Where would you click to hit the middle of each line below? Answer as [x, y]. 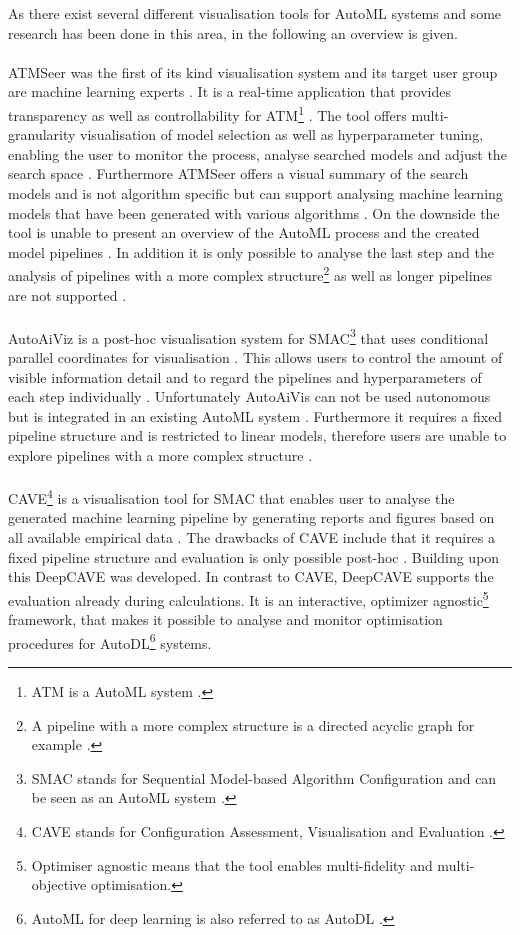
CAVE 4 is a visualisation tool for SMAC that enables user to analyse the [231, 496]
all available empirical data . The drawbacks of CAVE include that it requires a [252, 537]
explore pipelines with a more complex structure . [160, 455]
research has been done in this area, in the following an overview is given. [233, 32]
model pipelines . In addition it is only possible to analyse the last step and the [251, 251]
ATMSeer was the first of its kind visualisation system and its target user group [253, 71]
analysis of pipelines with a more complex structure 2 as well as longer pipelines [250, 274]
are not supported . [67, 294]
